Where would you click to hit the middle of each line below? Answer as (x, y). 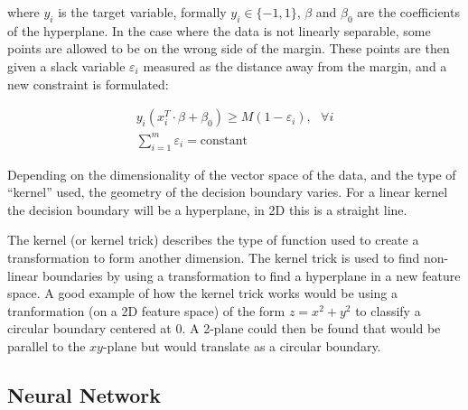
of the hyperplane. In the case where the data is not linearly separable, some (219, 30)
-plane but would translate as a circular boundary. (242, 345)
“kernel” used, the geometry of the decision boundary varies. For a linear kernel (228, 192)
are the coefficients (408, 12)
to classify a (388, 310)
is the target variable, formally (142, 12)
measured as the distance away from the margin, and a (295, 65)
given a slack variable (66, 65)
